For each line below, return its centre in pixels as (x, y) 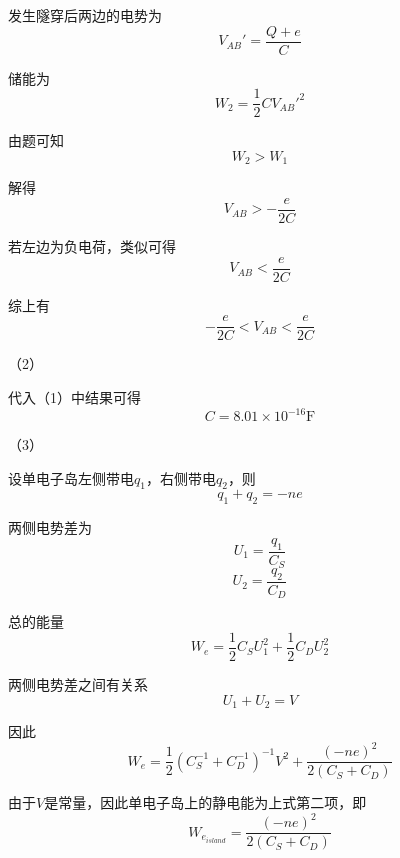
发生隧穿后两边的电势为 (85, 15)
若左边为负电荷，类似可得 (92, 246)
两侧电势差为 (50, 527)
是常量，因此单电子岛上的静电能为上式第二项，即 (205, 802)
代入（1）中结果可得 (74, 396)
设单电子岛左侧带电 (71, 477)
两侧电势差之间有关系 (78, 684)
